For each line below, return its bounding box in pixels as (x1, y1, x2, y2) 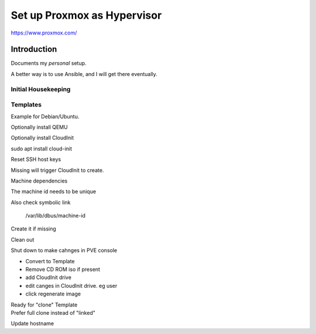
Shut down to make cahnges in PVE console (11, 247, 117, 254)
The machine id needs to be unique (11, 188, 97, 195)
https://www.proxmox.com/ (11, 29, 77, 36)
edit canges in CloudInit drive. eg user (25, 282, 118, 289)
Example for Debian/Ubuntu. (11, 113, 80, 120)
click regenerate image (25, 290, 81, 298)
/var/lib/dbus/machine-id (25, 212, 86, 219)
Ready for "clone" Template (11, 301, 78, 308)
